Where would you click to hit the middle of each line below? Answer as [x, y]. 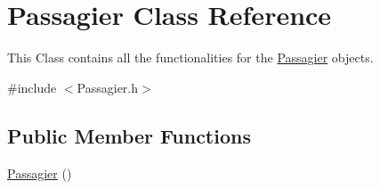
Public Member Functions [129, 135]
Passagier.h [108, 87]
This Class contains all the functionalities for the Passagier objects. [190, 58]
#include [32, 87]
